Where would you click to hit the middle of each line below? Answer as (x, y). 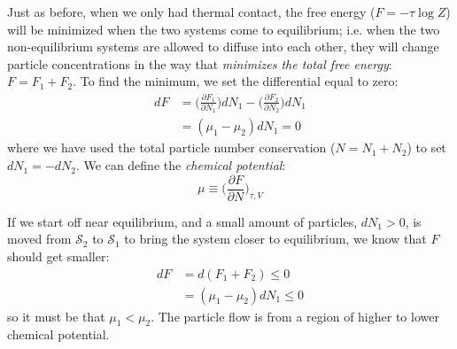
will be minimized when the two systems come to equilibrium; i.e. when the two (224, 29)
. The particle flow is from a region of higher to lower (295, 316)
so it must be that (56, 316)
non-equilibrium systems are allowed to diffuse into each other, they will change (223, 47)
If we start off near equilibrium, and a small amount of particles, (182, 221)
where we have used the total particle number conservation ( (171, 147)
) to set (426, 147)
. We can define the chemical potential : (181, 165)
